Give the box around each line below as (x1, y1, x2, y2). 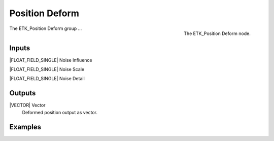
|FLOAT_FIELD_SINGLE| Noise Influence (9, 57, 92, 63)
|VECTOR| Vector (9, 102, 46, 109)
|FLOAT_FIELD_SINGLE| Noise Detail (9, 76, 85, 82)
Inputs (9, 44, 30, 52)
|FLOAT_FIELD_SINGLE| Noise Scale (9, 66, 85, 73)
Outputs (9, 89, 36, 97)
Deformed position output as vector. (22, 109, 98, 115)
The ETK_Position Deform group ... (9, 25, 82, 31)
